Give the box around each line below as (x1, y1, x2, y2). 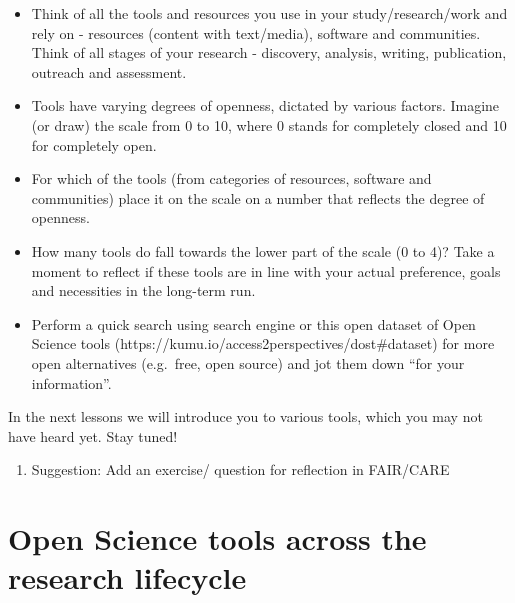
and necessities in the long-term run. (31, 280, 256, 301)
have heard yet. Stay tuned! (8, 425, 178, 446)
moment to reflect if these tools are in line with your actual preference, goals (31, 260, 501, 281)
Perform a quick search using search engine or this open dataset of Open (31, 313, 476, 334)
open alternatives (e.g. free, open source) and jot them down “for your (31, 352, 465, 373)
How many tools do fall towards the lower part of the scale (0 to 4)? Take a (31, 240, 495, 261)
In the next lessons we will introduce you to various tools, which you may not (8, 406, 483, 427)
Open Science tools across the (8, 518, 427, 559)
